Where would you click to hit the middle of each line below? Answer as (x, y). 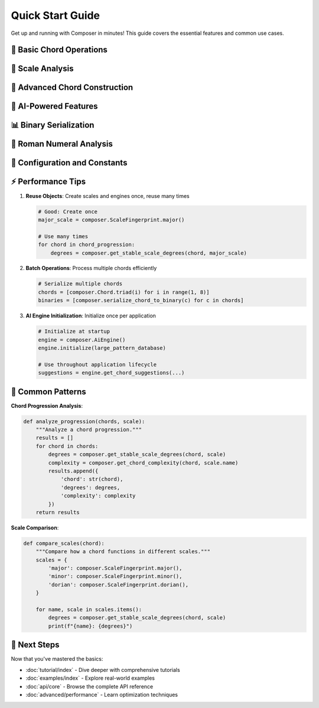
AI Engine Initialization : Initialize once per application (91, 316)
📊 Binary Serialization (53, 125)
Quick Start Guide (56, 15)
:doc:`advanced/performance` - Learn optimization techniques (102, 694)
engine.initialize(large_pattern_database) (102, 348)
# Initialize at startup (74, 332)
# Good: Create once (68, 212)
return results (58, 512)
